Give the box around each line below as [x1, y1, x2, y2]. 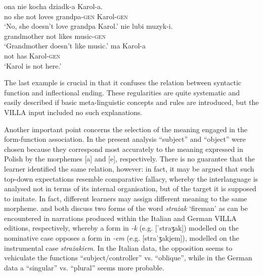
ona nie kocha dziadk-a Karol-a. [4, 1, 103, 11]
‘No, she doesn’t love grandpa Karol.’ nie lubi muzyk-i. [4, 21, 173, 31]
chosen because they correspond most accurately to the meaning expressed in [4, 143, 243, 154]
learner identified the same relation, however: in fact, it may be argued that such [4, 163, 254, 174]
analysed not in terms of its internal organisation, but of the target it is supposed [4, 183, 256, 194]
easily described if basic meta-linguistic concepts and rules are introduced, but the [4, 97, 259, 107]
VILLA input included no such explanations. [4, 106, 143, 117]
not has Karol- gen [4, 50, 60, 61]
